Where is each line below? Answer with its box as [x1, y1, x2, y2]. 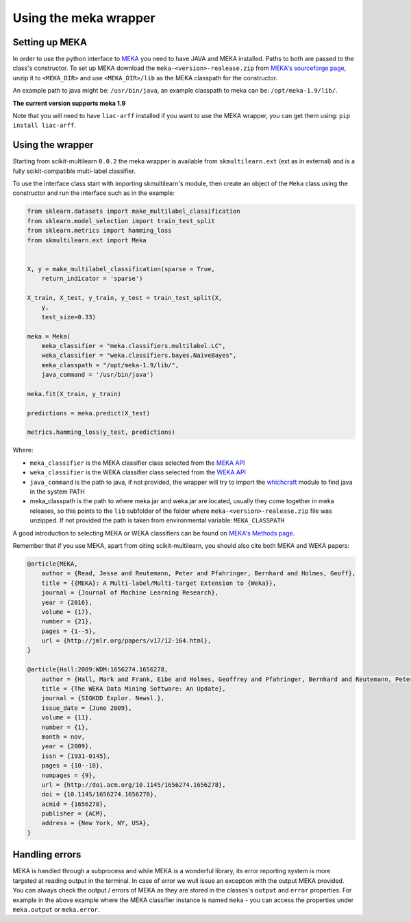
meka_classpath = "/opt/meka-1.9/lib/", [41, 361, 179, 369]
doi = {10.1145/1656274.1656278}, [41, 790, 158, 798]
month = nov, [41, 733, 86, 741]
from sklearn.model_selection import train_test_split [27, 217, 215, 224]
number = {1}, [41, 723, 89, 731]
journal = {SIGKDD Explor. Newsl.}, [41, 694, 164, 702]
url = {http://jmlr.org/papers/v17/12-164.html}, [41, 637, 212, 645]
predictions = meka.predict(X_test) [27, 409, 151, 417]
